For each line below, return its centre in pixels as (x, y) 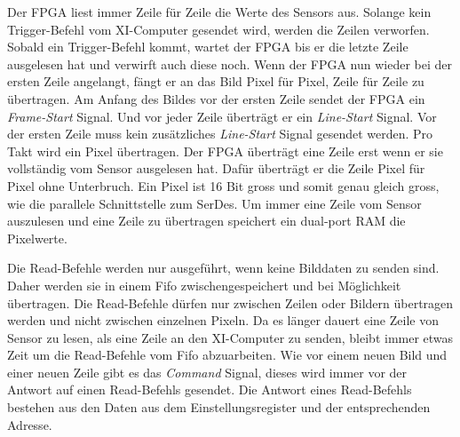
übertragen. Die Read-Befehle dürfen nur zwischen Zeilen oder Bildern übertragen (230, 302)
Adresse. (30, 424)
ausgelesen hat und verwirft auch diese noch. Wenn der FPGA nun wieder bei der (230, 64)
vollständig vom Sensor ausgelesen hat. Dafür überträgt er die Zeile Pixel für (216, 168)
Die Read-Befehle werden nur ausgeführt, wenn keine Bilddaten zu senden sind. (223, 268)
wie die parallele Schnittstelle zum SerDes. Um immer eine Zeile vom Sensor (214, 203)
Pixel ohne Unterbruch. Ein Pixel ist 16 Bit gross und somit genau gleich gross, (223, 185)
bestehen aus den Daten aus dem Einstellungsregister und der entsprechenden (219, 407)
